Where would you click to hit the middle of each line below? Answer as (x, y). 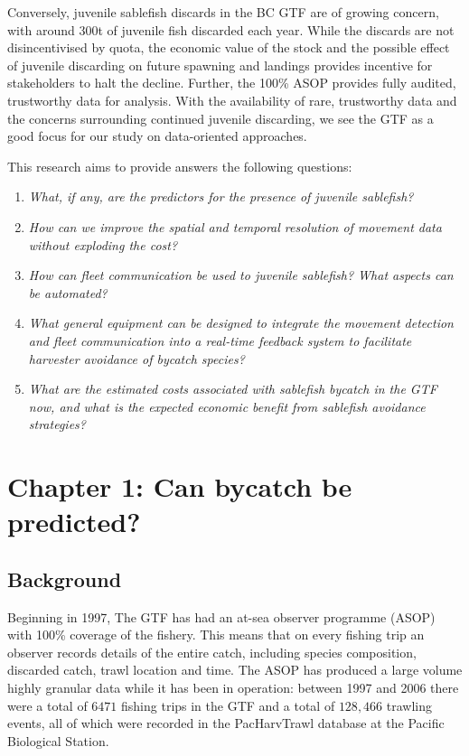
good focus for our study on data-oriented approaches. (157, 136)
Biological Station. (58, 740)
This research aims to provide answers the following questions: (180, 166)
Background (65, 579)
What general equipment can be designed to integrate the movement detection (241, 323)
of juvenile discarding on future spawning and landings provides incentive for (220, 65)
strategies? (57, 424)
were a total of (47, 705)
